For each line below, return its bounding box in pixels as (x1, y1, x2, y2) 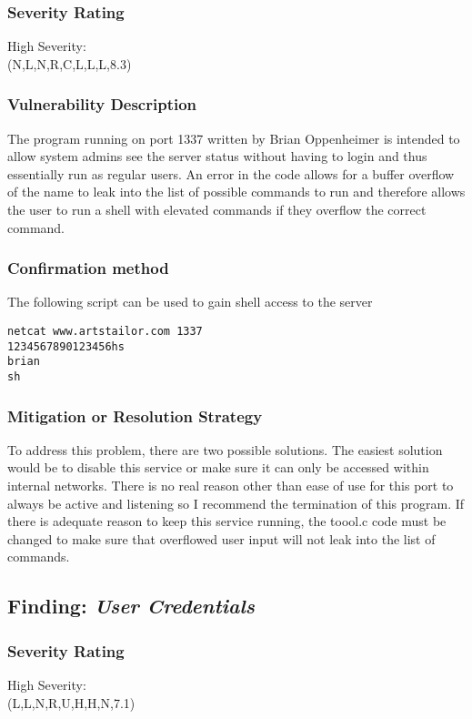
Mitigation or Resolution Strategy (7, 404, 263, 427)
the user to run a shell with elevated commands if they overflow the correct (7, 200, 427, 218)
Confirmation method (7, 257, 169, 279)
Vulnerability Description (7, 93, 197, 116)
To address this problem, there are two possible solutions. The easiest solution (7, 440, 443, 459)
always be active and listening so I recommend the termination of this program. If (7, 493, 465, 512)
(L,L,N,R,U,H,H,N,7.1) (7, 693, 136, 712)
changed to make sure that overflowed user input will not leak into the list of (7, 529, 436, 548)
